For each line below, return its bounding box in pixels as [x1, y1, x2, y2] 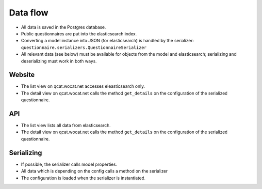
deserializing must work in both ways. [21, 58, 97, 64]
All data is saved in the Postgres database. [21, 24, 106, 30]
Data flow [9, 7, 49, 18]
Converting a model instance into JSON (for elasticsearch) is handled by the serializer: [21, 38, 194, 44]
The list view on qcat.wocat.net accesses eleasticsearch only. [21, 83, 145, 89]
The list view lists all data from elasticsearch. [21, 123, 111, 128]
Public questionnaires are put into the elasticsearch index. [21, 31, 137, 36]
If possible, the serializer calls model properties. [21, 161, 117, 167]
